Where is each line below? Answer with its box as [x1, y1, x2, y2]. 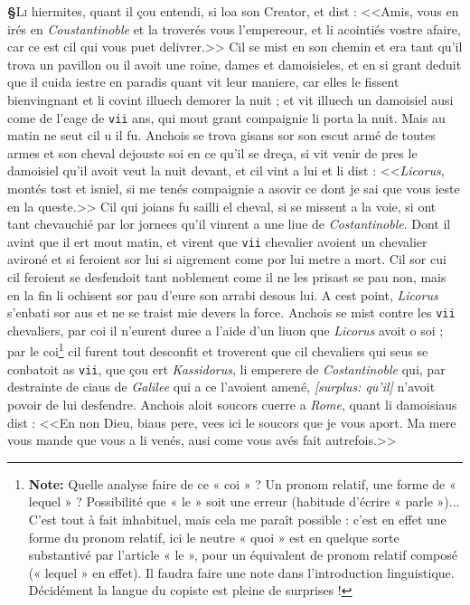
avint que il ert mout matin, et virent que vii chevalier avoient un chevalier [7, 232, 428, 251]
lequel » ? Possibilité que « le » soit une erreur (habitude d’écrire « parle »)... [28, 492, 460, 511]
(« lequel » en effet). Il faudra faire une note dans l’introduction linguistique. [28, 562, 455, 581]
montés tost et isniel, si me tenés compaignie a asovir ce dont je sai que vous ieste [7, 179, 460, 197]
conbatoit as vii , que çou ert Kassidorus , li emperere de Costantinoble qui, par [7, 359, 446, 378]
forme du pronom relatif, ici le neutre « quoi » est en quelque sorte [28, 527, 399, 546]
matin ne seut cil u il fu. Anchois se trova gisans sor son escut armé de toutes [7, 126, 437, 145]
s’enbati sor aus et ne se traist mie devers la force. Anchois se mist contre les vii [7, 303, 456, 322]
